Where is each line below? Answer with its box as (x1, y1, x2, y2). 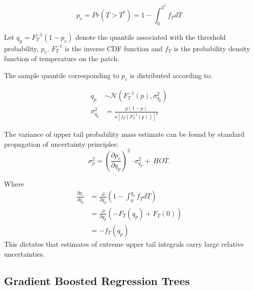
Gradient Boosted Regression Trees (4, 273, 190, 288)
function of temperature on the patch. (4, 53, 119, 64)
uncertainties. (4, 248, 45, 259)
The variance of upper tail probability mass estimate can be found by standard (4, 129, 245, 139)
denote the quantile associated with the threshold (75, 31, 226, 42)
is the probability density (173, 43, 251, 53)
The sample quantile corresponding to (4, 70, 119, 81)
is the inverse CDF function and (65, 43, 163, 53)
